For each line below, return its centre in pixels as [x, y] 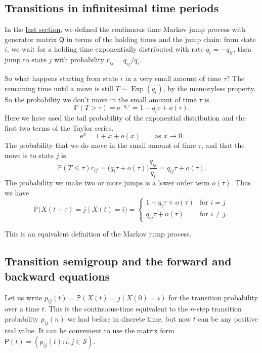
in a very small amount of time [173, 78]
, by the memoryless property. [209, 88]
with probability [79, 60]
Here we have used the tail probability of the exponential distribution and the [125, 117]
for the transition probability [213, 297]
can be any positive [228, 318]
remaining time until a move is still [59, 88]
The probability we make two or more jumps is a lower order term [107, 182]
